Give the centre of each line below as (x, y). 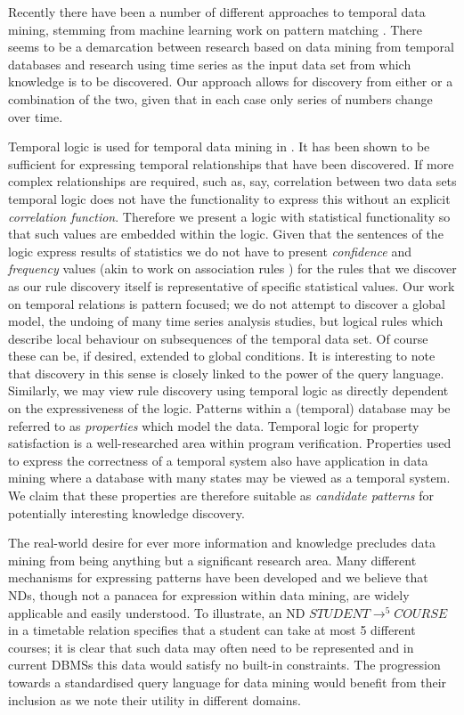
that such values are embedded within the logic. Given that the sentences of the (226, 234)
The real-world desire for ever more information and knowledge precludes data (222, 543)
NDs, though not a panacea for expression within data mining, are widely (209, 595)
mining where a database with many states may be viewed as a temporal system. (229, 478)
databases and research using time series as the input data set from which (210, 64)
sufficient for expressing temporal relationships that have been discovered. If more (231, 163)
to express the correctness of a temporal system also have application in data (218, 460)
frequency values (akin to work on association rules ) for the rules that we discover (232, 268)
